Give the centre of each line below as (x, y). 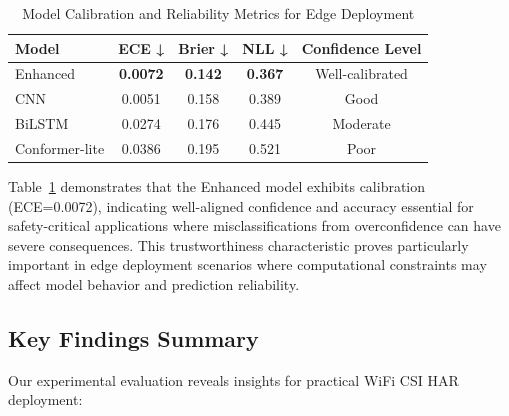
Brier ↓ (203, 47)
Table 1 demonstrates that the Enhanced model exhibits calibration (217, 186)
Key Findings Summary (133, 338)
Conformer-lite (60, 147)
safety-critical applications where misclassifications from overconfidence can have (254, 225)
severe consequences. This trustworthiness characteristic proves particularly (238, 244)
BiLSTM (42, 123)
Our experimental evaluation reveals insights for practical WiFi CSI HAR (233, 379)
